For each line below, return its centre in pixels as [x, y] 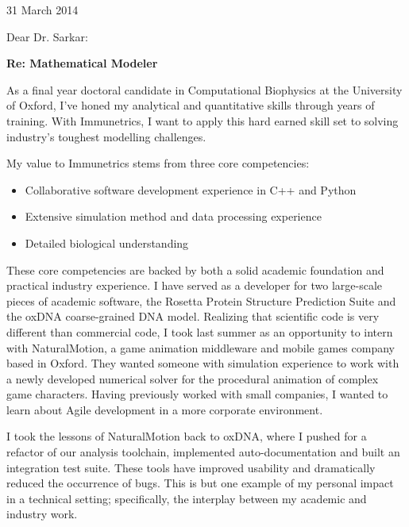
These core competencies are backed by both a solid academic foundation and [195, 269]
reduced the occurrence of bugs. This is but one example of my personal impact [200, 483]
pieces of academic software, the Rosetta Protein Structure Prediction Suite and [201, 300]
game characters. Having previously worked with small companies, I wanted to [197, 394]
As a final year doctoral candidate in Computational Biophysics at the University [204, 89]
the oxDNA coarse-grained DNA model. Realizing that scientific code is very [193, 316]
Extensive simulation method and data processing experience [173, 216]
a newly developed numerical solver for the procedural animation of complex [193, 378]
